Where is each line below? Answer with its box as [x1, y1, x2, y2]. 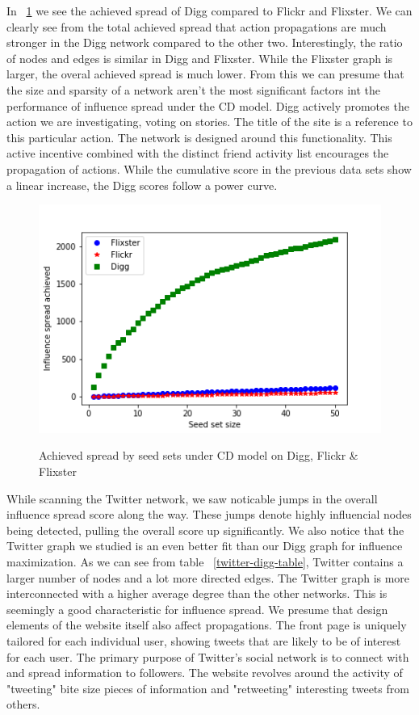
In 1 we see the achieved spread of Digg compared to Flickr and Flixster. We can [6, 2, 413, 19]
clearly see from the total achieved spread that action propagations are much [6, 18, 387, 35]
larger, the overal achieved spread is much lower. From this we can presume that [6, 65, 404, 82]
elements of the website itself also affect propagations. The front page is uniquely [6, 616, 407, 633]
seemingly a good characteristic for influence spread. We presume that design [6, 600, 388, 617]
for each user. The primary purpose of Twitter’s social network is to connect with [6, 648, 409, 665]
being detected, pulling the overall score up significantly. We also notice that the [6, 521, 404, 538]
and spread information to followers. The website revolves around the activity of [6, 664, 403, 681]
